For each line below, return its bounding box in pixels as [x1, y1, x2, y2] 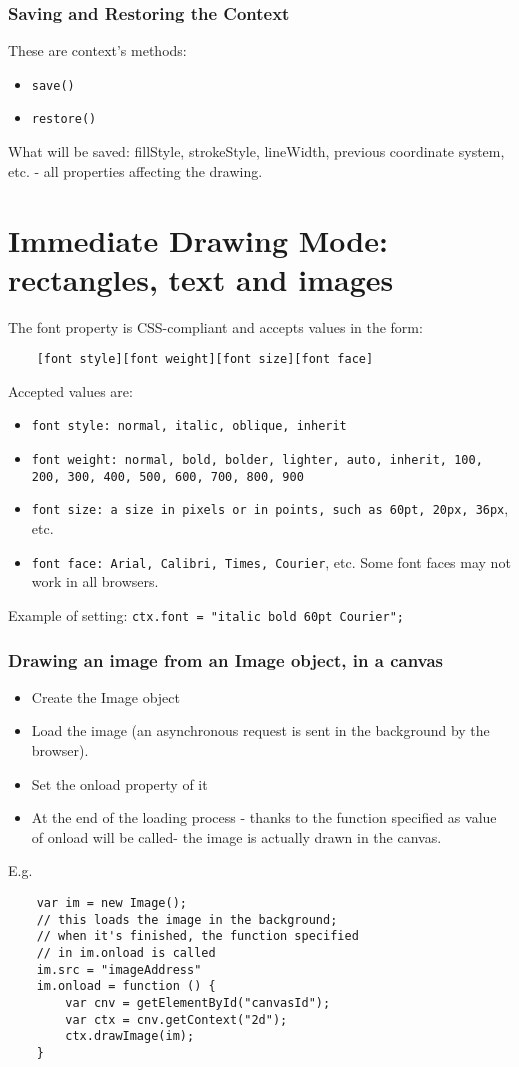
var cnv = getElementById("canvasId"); [65, 995, 331, 1010]
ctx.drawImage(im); [65, 1029, 195, 1044]
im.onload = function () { [36, 979, 216, 994]
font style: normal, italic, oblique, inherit [31, 419, 347, 434]
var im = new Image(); [36, 895, 187, 910]
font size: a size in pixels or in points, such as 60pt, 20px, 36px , [31, 498, 509, 519]
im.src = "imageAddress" [36, 962, 202, 977]
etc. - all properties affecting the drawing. [8, 160, 263, 181]
